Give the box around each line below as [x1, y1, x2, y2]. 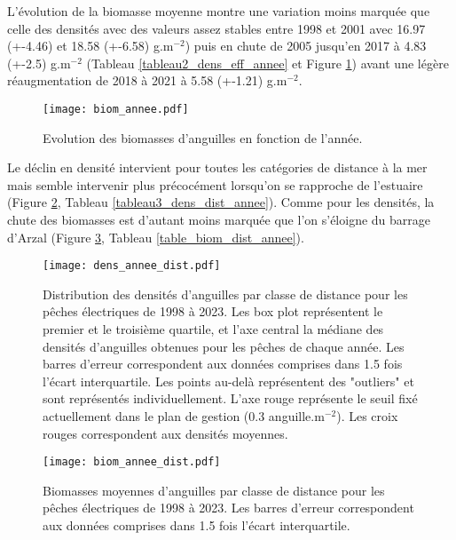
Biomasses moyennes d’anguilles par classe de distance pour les [43, 480, 385, 499]
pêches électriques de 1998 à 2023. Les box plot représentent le [43, 302, 383, 321]
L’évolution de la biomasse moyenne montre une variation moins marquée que [7, 2, 430, 20]
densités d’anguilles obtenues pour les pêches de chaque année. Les [43, 337, 405, 355]
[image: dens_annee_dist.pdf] [43, 259, 221, 273]
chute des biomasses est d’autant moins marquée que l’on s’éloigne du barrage [7, 210, 431, 228]
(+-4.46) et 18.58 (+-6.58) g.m [7, 36, 174, 55]
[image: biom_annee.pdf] [43, 102, 189, 115]
